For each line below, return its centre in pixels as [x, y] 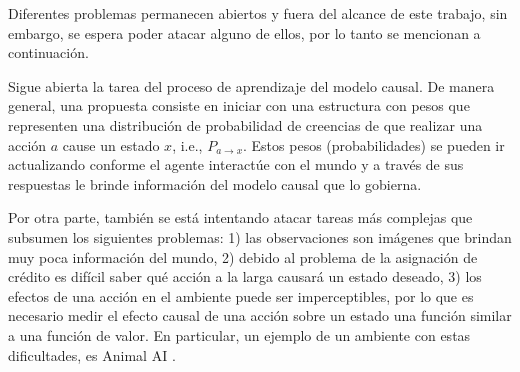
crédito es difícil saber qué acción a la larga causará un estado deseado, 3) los [245, 276]
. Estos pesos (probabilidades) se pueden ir [374, 144]
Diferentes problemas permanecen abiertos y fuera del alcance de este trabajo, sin [258, 13]
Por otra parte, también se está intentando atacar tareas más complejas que [240, 217]
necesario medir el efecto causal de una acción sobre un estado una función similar [260, 315]
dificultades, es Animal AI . [92, 354]
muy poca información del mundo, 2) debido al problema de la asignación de [243, 256]
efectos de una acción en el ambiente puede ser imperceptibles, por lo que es [241, 295]
